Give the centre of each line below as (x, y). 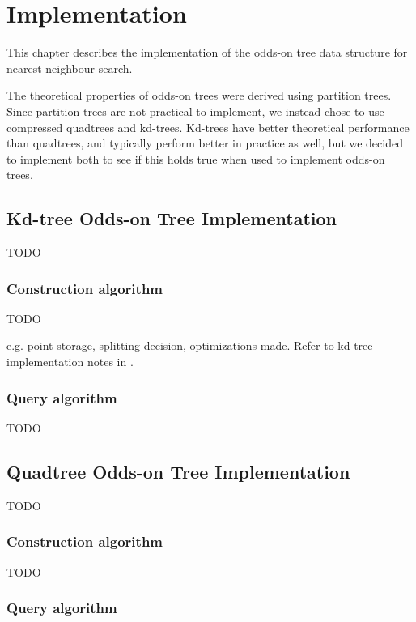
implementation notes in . (70, 362)
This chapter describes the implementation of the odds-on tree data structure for (207, 52)
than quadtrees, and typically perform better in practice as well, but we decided (205, 143)
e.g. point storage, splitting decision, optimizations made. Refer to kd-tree (190, 345)
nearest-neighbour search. (70, 68)
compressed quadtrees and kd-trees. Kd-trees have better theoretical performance (208, 127)
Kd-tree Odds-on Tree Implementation (172, 218)
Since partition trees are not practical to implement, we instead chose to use (195, 111)
